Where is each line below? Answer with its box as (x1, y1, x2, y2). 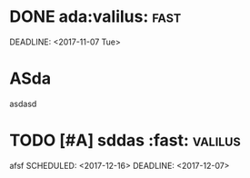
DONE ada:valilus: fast (9, 6, 182, 27)
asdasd (9, 98, 37, 109)
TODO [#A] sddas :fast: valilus (9, 130, 241, 151)
